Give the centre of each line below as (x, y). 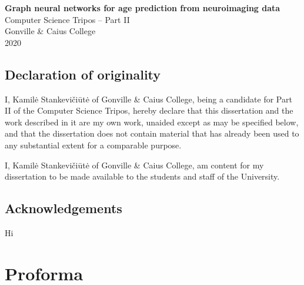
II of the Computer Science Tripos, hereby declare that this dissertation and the (149, 110)
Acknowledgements (64, 208)
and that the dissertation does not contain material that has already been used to (152, 133)
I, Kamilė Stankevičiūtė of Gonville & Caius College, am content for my (134, 165)
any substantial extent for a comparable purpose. (93, 145)
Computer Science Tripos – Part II (67, 19)
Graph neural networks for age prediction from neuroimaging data (143, 8)
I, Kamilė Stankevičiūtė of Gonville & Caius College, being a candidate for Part (148, 99)
